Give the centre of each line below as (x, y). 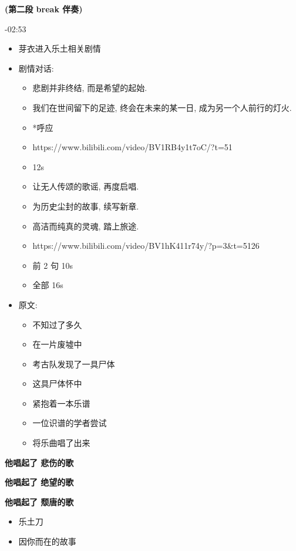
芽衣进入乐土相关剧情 (60, 48)
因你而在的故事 (47, 541)
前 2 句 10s (53, 265)
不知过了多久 (57, 324)
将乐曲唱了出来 (61, 443)
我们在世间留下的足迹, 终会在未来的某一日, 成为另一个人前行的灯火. (162, 107)
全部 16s (48, 285)
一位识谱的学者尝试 (70, 423)
